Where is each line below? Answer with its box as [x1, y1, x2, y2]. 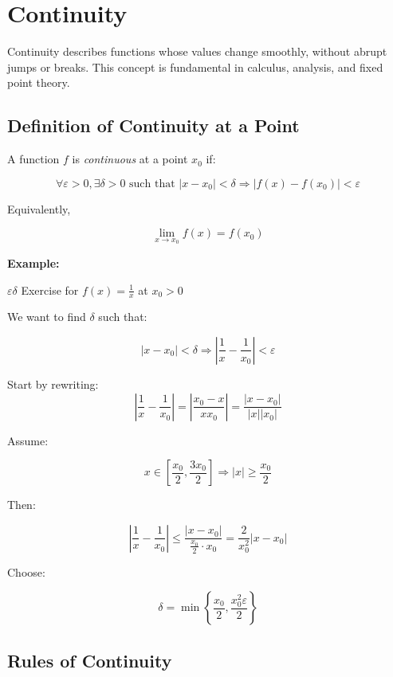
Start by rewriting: [7, 375, 99, 392]
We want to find [7, 308, 86, 325]
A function [7, 151, 60, 167]
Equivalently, [7, 200, 71, 217]
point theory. [7, 74, 70, 91]
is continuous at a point [72, 151, 188, 167]
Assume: [7, 432, 49, 448]
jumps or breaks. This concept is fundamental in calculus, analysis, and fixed [7, 58, 383, 75]
